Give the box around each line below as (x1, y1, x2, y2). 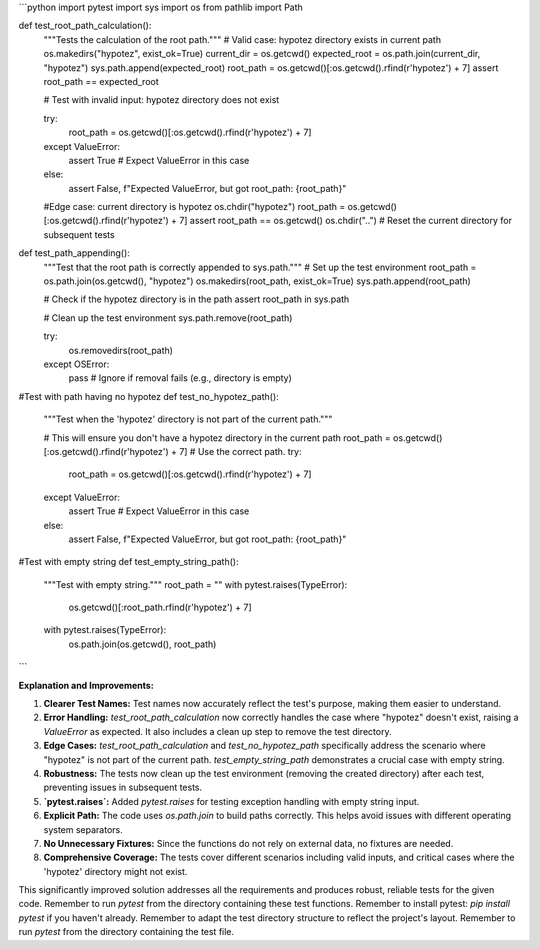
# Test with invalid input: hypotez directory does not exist (43, 94, 280, 106)
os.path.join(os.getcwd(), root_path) (68, 638, 217, 650)
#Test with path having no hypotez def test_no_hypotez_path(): (18, 390, 279, 402)
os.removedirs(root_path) (68, 344, 174, 356)
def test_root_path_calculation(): (18, 20, 152, 32)
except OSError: (43, 358, 110, 370)
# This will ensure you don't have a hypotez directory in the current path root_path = (43, 431, 392, 444)
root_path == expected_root (43, 75, 159, 87)
